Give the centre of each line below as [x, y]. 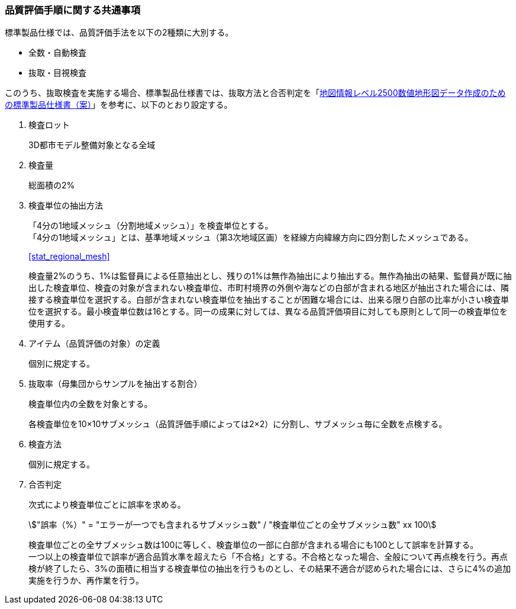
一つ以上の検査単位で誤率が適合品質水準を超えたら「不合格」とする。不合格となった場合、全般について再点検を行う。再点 [268, 557]
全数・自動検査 [57, 53]
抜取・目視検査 [57, 73]
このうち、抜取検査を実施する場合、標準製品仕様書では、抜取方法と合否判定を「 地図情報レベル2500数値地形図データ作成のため [255, 93]
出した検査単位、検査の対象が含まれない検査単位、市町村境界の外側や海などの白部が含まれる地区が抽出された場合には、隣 [269, 288]
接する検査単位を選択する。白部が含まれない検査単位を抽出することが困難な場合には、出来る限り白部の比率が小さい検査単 [269, 300]
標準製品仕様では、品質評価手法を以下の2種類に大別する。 [119, 33]
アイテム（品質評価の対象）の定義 [94, 344]
